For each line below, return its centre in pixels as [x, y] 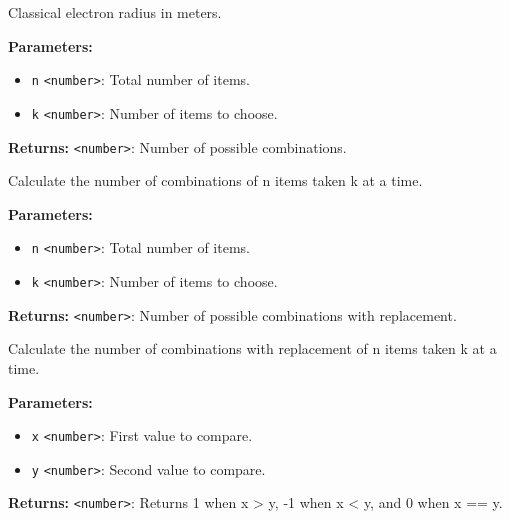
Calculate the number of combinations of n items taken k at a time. [215, 180]
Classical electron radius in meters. [115, 12]
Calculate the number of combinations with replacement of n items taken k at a [252, 348]
